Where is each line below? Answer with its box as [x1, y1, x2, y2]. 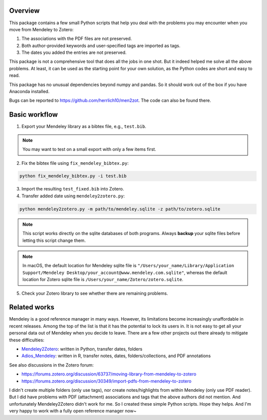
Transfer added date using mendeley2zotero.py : [21, 193, 125, 199]
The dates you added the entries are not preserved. [21, 49, 127, 55]
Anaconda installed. [9, 89, 49, 94]
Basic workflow [9, 110, 58, 119]
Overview [9, 6, 40, 15]
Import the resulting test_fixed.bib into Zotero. [21, 186, 124, 192]
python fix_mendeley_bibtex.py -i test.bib [19, 173, 127, 179]
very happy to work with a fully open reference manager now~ [9, 408, 137, 414]
